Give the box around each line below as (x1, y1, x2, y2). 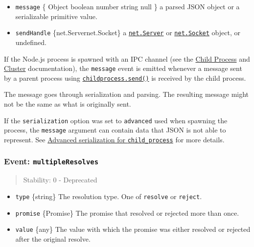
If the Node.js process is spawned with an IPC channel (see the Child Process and (4, 53, 250, 64)
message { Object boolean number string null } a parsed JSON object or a (15, 1, 240, 11)
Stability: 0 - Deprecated (23, 175, 97, 185)
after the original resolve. (15, 233, 91, 244)
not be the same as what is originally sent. (4, 99, 131, 109)
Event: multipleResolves (4, 155, 99, 167)
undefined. (15, 37, 46, 47)
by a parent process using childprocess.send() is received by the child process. (4, 72, 246, 83)
